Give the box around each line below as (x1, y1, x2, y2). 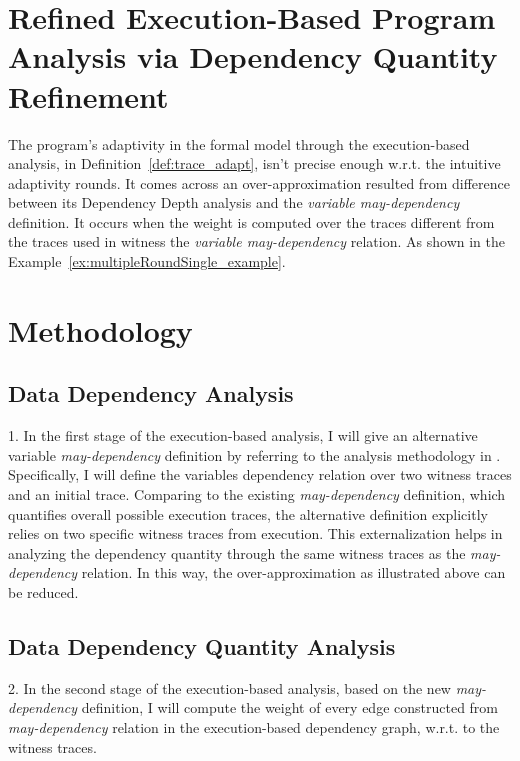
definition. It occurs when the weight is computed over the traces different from (8, 211, 495, 232)
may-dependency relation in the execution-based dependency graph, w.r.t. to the (8, 716, 500, 737)
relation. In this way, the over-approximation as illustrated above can (81, 562, 506, 583)
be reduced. (8, 581, 79, 602)
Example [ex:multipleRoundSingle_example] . (8, 251, 286, 272)
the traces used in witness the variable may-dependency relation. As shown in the (8, 231, 505, 252)
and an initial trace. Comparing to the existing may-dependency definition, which (8, 484, 506, 505)
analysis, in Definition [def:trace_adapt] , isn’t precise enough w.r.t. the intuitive (8, 153, 501, 174)
